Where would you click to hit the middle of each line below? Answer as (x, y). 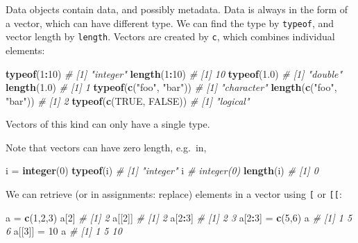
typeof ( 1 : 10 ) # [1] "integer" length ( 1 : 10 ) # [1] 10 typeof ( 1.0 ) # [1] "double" (174, 73)
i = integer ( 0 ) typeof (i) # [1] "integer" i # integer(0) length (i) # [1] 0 (162, 170)
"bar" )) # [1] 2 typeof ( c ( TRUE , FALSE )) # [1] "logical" (128, 100)
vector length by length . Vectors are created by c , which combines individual (170, 36)
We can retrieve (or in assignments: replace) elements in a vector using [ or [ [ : (174, 194)
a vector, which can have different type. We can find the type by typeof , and (170, 23)
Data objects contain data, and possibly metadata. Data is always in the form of (177, 9)
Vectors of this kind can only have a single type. (108, 124)
